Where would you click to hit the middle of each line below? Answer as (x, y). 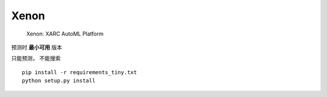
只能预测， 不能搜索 (36, 58)
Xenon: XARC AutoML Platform (65, 34)
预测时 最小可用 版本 (37, 47)
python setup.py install (59, 81)
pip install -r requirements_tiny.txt (80, 72)
